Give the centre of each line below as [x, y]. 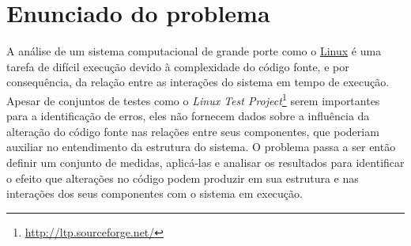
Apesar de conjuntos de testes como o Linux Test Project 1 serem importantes [193, 99]
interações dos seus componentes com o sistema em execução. [155, 193]
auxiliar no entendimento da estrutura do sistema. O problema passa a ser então [201, 147]
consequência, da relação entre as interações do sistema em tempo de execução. [198, 82]
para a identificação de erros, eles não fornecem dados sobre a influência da [188, 116]
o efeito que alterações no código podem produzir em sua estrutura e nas [183, 178]
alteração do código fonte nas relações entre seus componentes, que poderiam [193, 131]
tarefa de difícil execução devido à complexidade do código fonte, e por [178, 66]
